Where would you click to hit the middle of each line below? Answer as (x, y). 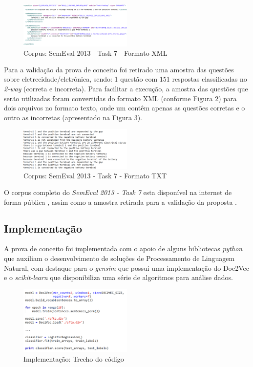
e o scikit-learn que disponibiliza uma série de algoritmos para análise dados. (118, 277)
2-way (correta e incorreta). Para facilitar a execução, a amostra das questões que (126, 88)
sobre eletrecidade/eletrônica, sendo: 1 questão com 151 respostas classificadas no (126, 79)
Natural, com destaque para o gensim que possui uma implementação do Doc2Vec (127, 268)
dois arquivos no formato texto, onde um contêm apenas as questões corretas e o (125, 108)
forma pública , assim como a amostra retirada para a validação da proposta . (120, 202)
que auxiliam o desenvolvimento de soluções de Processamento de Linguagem (119, 258)
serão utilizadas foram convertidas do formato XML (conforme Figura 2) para (120, 98)
